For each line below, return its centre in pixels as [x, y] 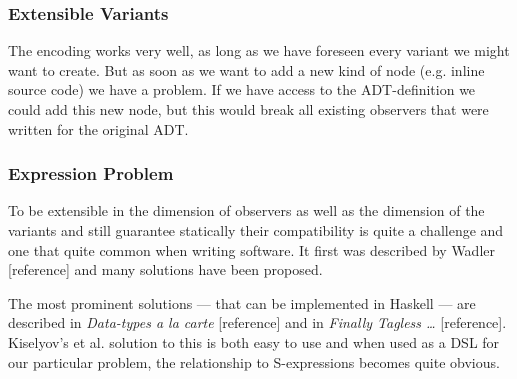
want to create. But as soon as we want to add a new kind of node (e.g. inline [246, 69]
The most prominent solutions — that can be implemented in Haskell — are [242, 302]
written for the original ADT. [98, 128]
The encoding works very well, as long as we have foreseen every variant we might [259, 50]
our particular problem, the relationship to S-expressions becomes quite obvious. [254, 361]
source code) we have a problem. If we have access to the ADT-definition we [242, 89]
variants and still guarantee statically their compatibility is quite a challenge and [256, 230]
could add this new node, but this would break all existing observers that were [248, 109]
